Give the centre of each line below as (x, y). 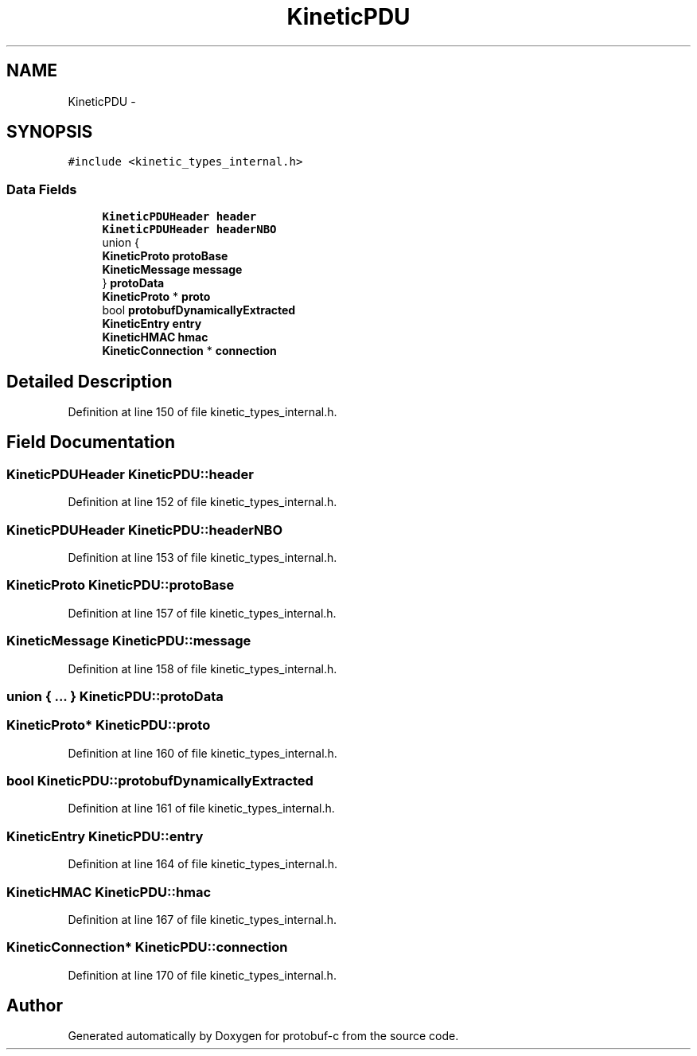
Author (35, 1006)
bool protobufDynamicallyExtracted (199, 310)
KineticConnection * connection (189, 351)
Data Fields (42, 189)
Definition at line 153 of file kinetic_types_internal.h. (202, 557)
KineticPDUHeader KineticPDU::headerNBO (144, 530)
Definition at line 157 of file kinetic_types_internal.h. (202, 613)
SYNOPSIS (50, 132)
